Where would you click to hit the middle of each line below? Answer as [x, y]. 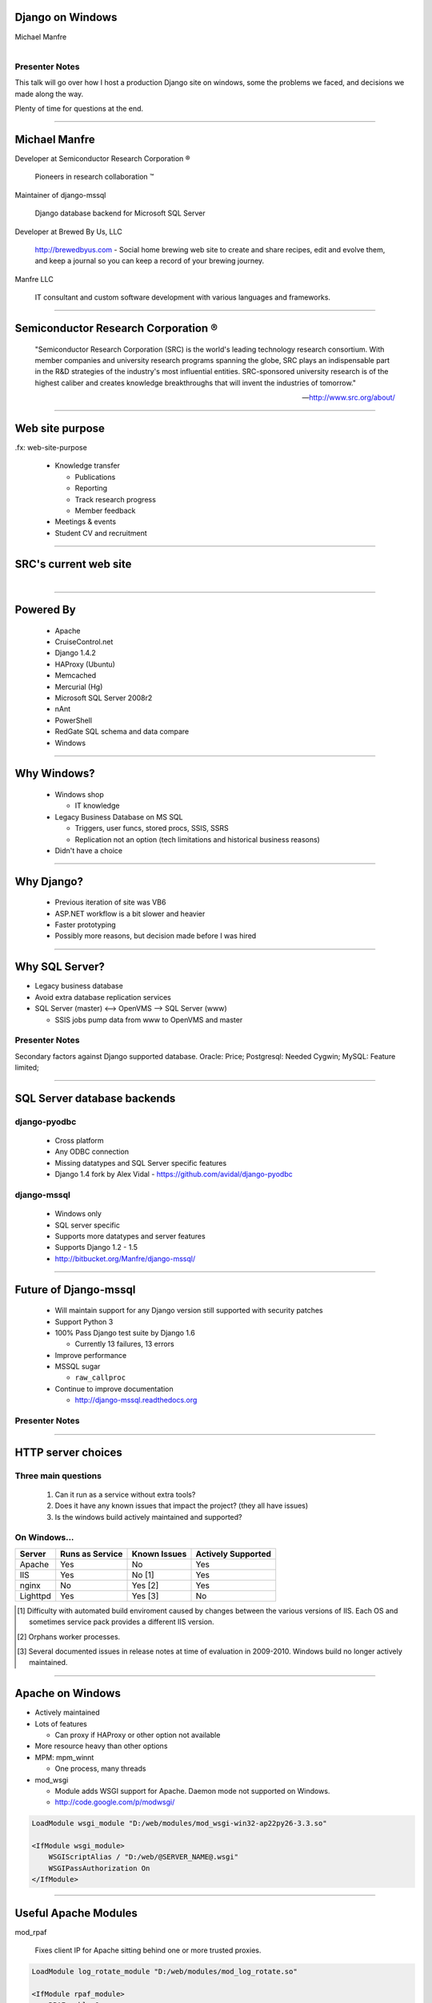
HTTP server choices [69, 1452]
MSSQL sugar [78, 1367]
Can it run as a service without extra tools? [125, 1494]
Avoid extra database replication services [103, 997]
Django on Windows [66, 17]
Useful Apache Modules [76, 1913]
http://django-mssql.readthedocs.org [136, 1400]
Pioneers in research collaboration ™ [94, 177]
